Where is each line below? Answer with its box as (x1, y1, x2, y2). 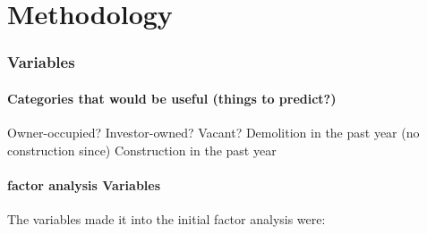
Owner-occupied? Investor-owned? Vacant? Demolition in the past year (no (7, 123, 420, 142)
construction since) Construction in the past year (7, 140, 277, 159)
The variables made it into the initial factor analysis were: (7, 210, 326, 228)
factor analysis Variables (7, 175, 161, 194)
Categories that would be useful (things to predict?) (7, 88, 337, 107)
